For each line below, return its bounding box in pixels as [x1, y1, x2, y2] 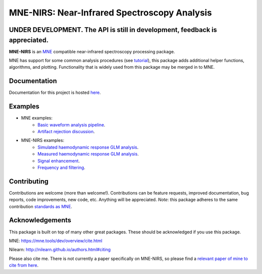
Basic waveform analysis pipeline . [37, 122, 105, 128]
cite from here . [9, 262, 39, 268]
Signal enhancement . [37, 158, 80, 164]
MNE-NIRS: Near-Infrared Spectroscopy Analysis [9, 7, 212, 18]
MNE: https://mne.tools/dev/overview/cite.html [9, 238, 103, 244]
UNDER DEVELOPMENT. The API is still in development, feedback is [9, 26, 217, 34]
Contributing [9, 177, 49, 185]
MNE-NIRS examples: [21, 137, 65, 143]
